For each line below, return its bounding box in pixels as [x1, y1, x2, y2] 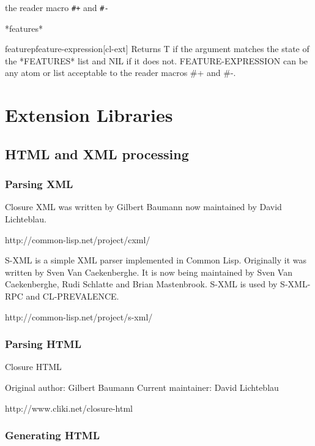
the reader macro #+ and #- [5, 1, 109, 13]
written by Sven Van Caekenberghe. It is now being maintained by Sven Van [5, 265, 292, 278]
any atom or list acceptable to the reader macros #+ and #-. [5, 66, 236, 79]
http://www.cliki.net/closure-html [5, 401, 133, 414]
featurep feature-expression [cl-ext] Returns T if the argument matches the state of [5, 42, 309, 55]
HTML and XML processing [5, 144, 189, 163]
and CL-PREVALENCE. [26, 289, 119, 302]
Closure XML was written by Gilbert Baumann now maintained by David [5, 200, 282, 213]
